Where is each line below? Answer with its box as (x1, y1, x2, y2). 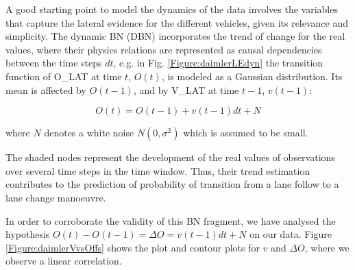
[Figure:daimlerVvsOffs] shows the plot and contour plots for (5, 240, 260, 254)
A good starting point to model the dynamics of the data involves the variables (5, 2, 338, 16)
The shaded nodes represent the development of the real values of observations (5, 150, 335, 164)
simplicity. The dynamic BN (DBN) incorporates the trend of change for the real (5, 29, 345, 43)
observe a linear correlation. (5, 254, 122, 268)
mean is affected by (5, 82, 86, 97)
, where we (304, 240, 350, 254)
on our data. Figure (249, 227, 332, 241)
